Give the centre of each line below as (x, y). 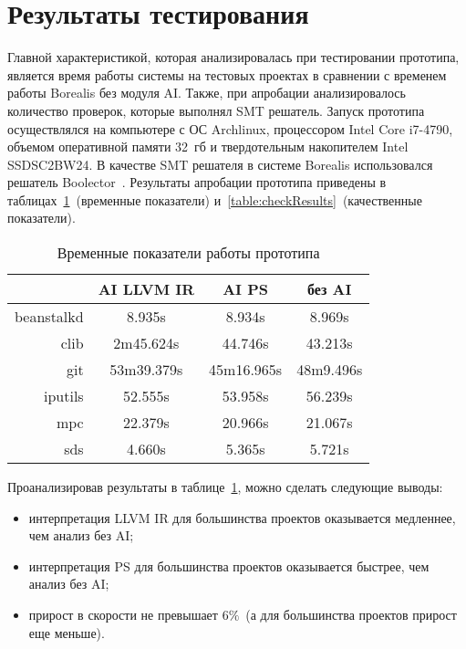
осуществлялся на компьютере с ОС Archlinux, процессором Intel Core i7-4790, (230, 128)
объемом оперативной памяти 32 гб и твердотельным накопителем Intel (208, 147)
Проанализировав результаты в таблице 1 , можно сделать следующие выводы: (225, 487)
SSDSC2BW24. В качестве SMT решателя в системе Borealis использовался (220, 164)
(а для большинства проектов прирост (351, 615)
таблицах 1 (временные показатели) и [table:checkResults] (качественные (215, 199)
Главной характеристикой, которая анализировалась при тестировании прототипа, (233, 57)
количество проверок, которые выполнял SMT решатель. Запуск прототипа (216, 110)
